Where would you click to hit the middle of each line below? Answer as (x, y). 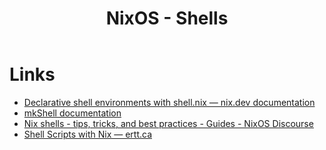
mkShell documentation (72, 113)
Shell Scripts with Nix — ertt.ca (87, 134)
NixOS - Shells (167, 18)
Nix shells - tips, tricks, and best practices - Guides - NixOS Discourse (168, 123)
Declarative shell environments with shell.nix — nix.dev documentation (169, 102)
